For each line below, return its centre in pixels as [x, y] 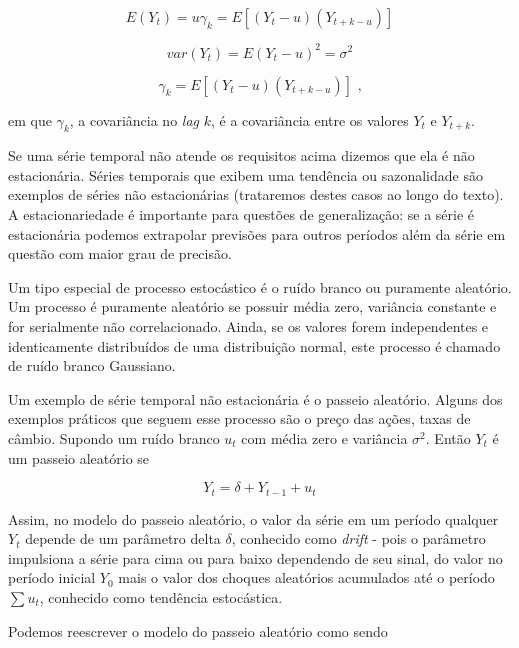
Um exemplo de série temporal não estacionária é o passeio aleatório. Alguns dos [255, 398]
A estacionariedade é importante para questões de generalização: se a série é [241, 214]
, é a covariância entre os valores [309, 119]
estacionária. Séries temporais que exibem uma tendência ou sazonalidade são [245, 174]
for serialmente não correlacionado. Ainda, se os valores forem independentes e [248, 326]
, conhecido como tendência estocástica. [161, 597]
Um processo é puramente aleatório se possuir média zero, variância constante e [252, 306]
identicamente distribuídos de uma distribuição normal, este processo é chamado [254, 345]
